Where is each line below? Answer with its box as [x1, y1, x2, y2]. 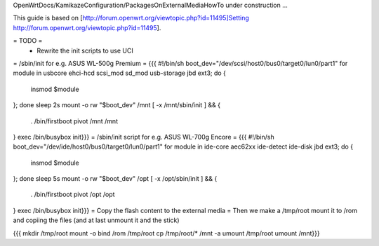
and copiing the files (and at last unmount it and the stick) [13, 216, 180, 224]
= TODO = [13, 36, 43, 45]
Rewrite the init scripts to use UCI [36, 46, 133, 55]
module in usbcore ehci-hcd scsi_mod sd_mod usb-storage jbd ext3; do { [13, 69, 226, 77]
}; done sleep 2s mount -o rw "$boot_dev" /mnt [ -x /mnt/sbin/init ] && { [13, 101, 221, 109]
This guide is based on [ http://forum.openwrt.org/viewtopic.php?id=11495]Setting [13, 14, 249, 22]
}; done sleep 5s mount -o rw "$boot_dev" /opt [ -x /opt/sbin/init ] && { [13, 175, 218, 183]
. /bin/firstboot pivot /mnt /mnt [30, 116, 119, 125]
